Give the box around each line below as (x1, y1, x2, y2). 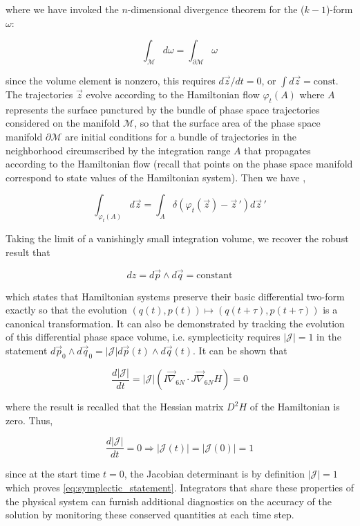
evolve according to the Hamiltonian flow (86, 87, 260, 101)
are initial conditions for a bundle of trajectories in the (65, 129, 296, 143)
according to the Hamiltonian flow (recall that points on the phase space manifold (6, 156, 353, 171)
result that (6, 244, 50, 259)
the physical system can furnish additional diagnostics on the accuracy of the (6, 493, 332, 508)
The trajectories (6, 87, 73, 101)
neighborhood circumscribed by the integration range (6, 143, 231, 157)
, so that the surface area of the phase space (134, 116, 321, 130)
